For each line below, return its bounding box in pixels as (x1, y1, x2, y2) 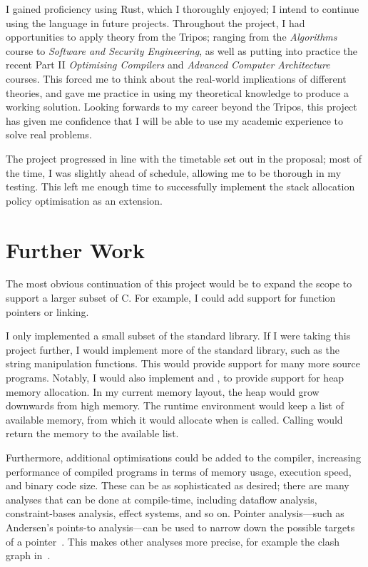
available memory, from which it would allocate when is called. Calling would (6, 412, 343, 426)
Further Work (6, 235, 145, 264)
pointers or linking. (6, 304, 89, 319)
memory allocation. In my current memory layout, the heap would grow (6, 384, 320, 399)
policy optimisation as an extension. (6, 193, 163, 208)
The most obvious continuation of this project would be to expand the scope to (6, 276, 352, 291)
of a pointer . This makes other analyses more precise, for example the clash (6, 533, 340, 548)
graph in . (6, 548, 51, 563)
